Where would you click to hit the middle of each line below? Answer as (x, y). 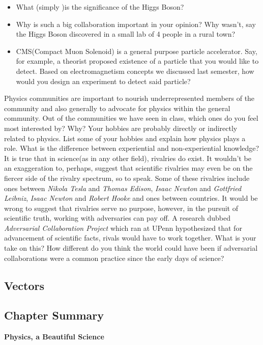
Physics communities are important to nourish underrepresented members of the (129, 98)
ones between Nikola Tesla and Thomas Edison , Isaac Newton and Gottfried (123, 188)
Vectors (24, 285)
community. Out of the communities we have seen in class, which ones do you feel (131, 118)
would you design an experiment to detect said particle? (103, 81)
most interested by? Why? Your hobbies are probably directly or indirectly (121, 128)
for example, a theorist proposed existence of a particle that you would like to (137, 61)
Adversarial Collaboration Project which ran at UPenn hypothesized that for (123, 228)
